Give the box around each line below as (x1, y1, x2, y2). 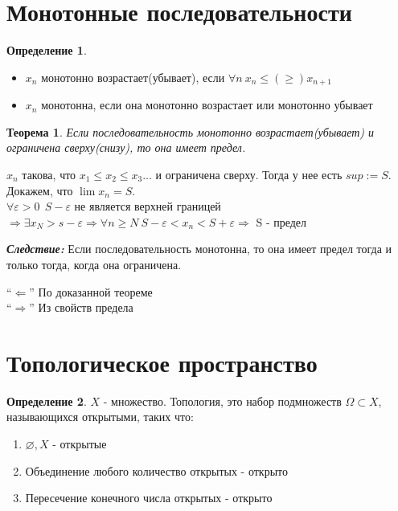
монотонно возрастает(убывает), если (41, 68, 225, 85)
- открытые (52, 435, 107, 452)
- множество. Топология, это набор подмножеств (103, 392, 342, 409)
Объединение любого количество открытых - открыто (25, 462, 288, 479)
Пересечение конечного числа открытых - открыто (25, 489, 273, 506)
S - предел (256, 213, 307, 230)
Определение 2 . (6, 392, 87, 409)
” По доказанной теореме (29, 283, 153, 300)
